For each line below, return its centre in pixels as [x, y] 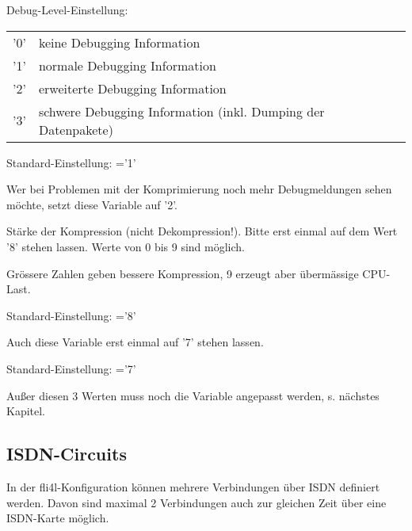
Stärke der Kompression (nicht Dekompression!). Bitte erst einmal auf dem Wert [202, 231]
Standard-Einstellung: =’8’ [71, 315]
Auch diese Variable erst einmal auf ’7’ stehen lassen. [135, 342]
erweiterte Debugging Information [132, 88]
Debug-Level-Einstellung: [67, 10]
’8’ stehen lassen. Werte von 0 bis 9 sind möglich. [126, 246]
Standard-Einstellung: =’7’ [71, 368]
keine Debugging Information [119, 42]
